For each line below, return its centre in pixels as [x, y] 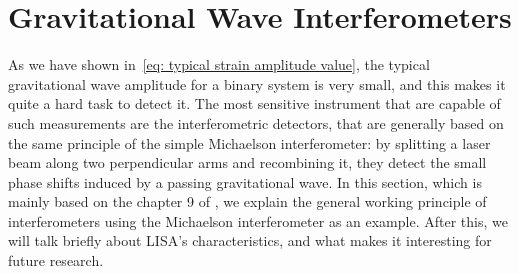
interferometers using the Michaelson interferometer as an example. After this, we [258, 220]
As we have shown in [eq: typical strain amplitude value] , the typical [219, 64]
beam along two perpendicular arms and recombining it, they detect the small [247, 162]
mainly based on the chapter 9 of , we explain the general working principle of [247, 201]
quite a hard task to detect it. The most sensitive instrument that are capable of [254, 103]
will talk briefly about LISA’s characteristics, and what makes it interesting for [250, 240]
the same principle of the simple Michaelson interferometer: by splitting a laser [249, 142]
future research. [56, 260]
